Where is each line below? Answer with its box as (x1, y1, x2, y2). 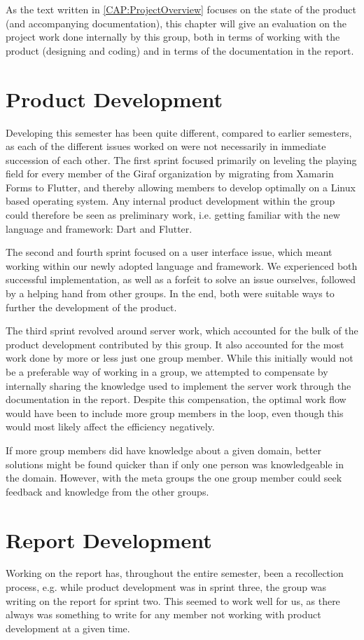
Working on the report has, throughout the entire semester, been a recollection (6, 566, 344, 580)
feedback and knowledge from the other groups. (6, 484, 209, 498)
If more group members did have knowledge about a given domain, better (6, 442, 321, 457)
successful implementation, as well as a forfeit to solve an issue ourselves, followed (6, 272, 356, 287)
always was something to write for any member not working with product (6, 607, 321, 622)
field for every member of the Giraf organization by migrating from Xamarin (6, 166, 334, 181)
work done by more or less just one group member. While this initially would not (6, 350, 353, 365)
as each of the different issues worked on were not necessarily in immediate (6, 139, 326, 154)
